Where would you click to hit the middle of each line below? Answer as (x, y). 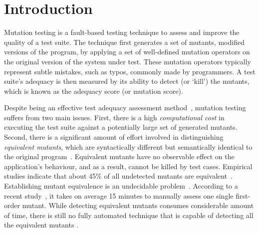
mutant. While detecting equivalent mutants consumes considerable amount (138, 205)
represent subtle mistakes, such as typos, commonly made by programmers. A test (130, 71)
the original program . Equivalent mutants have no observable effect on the (119, 156)
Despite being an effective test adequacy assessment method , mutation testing (125, 108)
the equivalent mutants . (41, 225)
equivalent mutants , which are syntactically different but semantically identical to (128, 146)
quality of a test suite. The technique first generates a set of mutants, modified (124, 42)
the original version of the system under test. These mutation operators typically (128, 61)
